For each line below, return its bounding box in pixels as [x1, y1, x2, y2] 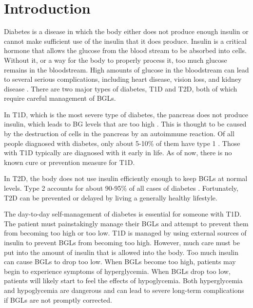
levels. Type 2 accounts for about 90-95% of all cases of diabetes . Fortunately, [4, 183, 238, 193]
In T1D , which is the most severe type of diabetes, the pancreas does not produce [4, 109, 248, 119]
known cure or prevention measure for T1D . [4, 157, 135, 167]
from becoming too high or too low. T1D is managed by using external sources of [4, 228, 247, 238]
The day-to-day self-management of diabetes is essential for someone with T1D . [4, 209, 242, 219]
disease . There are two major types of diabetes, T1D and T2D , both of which [4, 83, 237, 93]
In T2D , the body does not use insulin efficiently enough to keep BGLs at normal [4, 173, 248, 183]
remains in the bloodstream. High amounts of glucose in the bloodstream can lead [4, 64, 249, 74]
